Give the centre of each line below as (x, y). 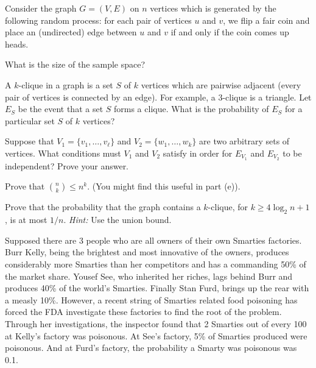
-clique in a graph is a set (66, 84)
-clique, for (228, 207)
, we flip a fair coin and (266, 20)
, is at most (26, 220)
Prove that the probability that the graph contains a (103, 207)
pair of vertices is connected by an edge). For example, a (110, 97)
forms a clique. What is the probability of (191, 109)
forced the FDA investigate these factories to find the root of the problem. (143, 312)
